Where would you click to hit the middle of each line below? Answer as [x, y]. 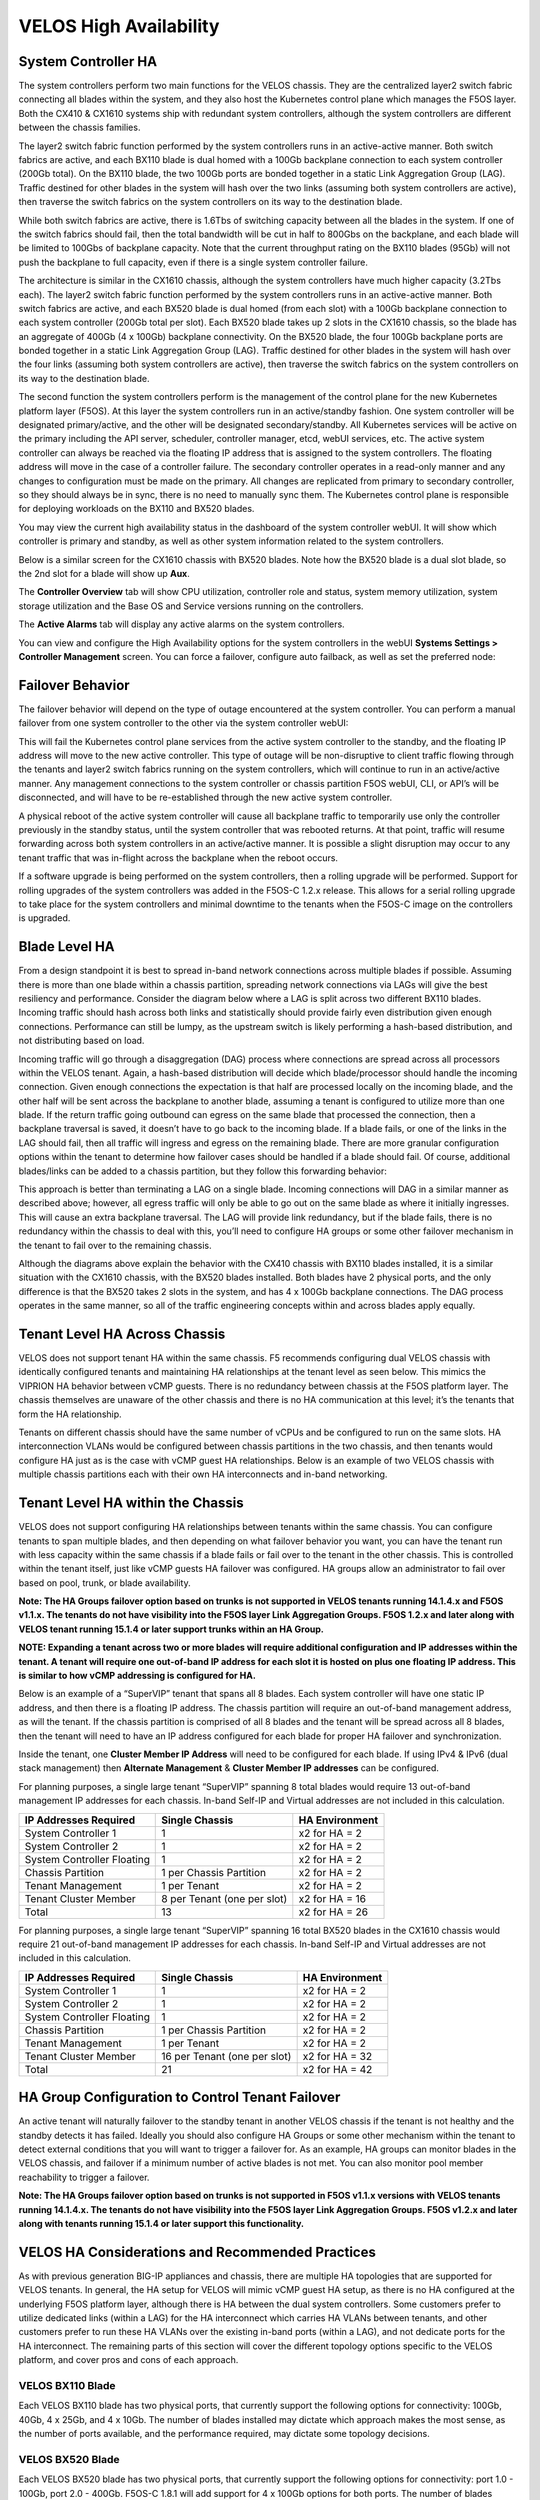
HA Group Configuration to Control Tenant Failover [179, 2097]
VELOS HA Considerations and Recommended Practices [197, 2251]
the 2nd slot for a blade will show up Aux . [104, 573]
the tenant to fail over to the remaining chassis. [115, 1245]
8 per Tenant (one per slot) [224, 1898]
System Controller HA [88, 61]
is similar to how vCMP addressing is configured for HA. [137, 1676]
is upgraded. [44, 918]
